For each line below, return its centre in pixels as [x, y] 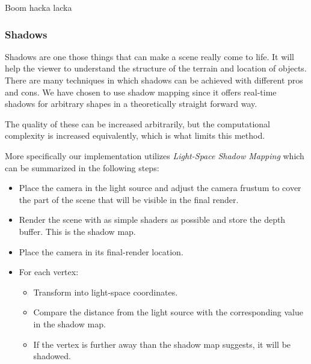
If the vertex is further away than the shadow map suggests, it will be [162, 344]
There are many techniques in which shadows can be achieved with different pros [154, 80]
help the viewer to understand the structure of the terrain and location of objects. [156, 68]
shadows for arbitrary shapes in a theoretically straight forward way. [131, 104]
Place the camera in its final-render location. [101, 251]
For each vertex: [49, 272]
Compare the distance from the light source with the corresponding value [168, 312]
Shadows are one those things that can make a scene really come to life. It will [149, 56]
